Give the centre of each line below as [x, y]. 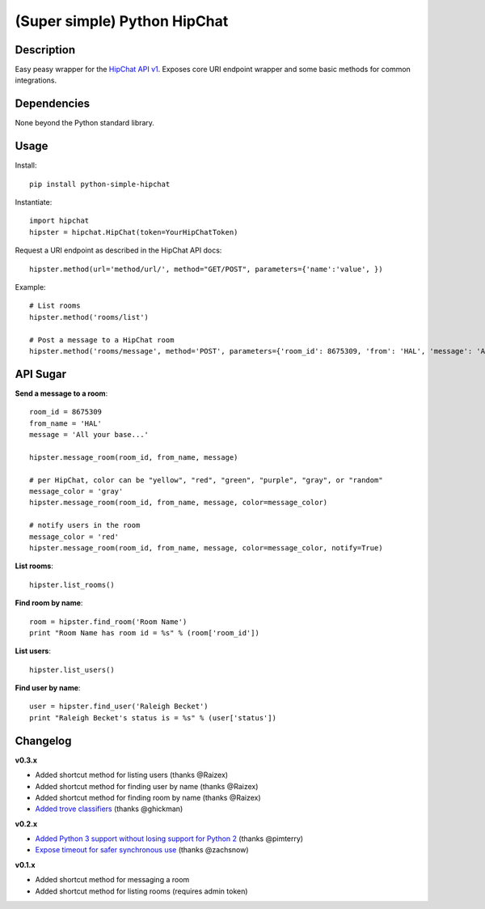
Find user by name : [48, 688]
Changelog [43, 741]
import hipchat [59, 221]
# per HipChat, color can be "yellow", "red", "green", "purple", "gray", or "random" [206, 480]
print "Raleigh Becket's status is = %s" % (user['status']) [153, 718]
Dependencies [53, 104]
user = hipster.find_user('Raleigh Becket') [119, 707]
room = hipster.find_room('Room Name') [108, 622]
